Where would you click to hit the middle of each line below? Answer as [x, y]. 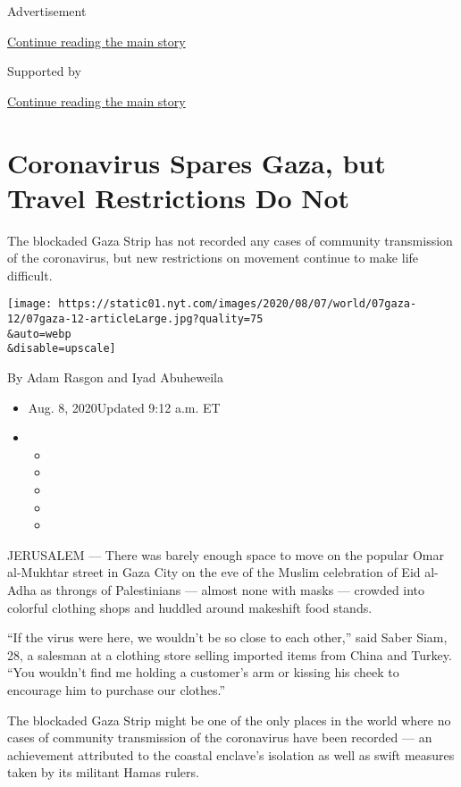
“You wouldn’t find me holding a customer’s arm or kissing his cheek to [203, 672]
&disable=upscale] [62, 349]
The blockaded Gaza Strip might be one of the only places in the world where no [229, 720]
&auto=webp [39, 334]
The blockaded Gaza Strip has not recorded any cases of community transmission [230, 240]
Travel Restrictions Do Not [179, 197]
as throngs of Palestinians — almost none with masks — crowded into [233, 590]
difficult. [30, 275]
